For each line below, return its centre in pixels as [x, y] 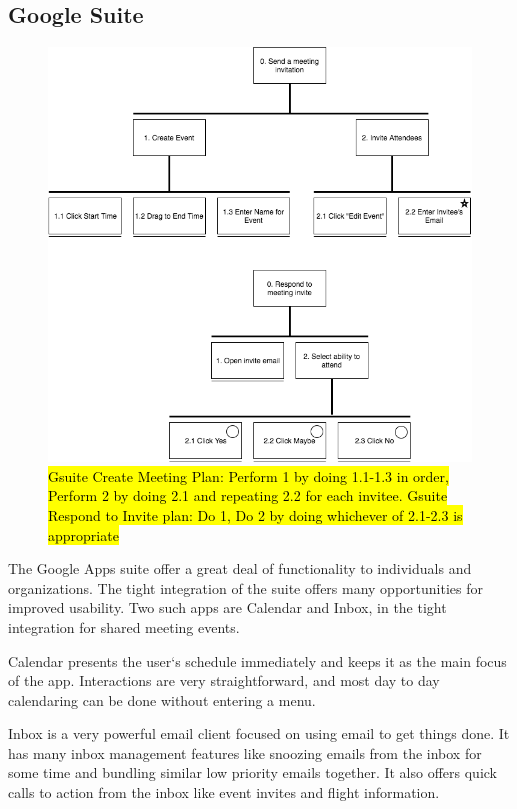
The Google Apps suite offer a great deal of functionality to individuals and [240, 568]
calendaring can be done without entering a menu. [162, 699]
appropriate [83, 534]
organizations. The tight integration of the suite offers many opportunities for [245, 587]
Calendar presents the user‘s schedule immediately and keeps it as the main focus [257, 660]
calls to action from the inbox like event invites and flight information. [224, 792]
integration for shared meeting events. [124, 626]
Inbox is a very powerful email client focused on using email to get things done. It [259, 733]
